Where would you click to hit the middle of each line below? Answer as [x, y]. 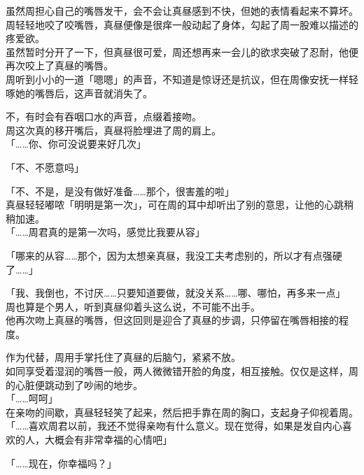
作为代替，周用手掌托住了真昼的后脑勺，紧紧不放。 [123, 357]
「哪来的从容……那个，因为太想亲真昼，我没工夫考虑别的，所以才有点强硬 [174, 255]
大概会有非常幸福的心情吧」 [108, 440]
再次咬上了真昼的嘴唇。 [59, 65]
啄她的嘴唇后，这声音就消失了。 [79, 93]
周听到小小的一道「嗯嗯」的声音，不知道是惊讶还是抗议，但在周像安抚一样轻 [182, 79]
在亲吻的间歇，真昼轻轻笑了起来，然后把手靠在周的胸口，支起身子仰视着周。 [182, 412]
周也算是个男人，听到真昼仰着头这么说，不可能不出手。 [133, 306]
